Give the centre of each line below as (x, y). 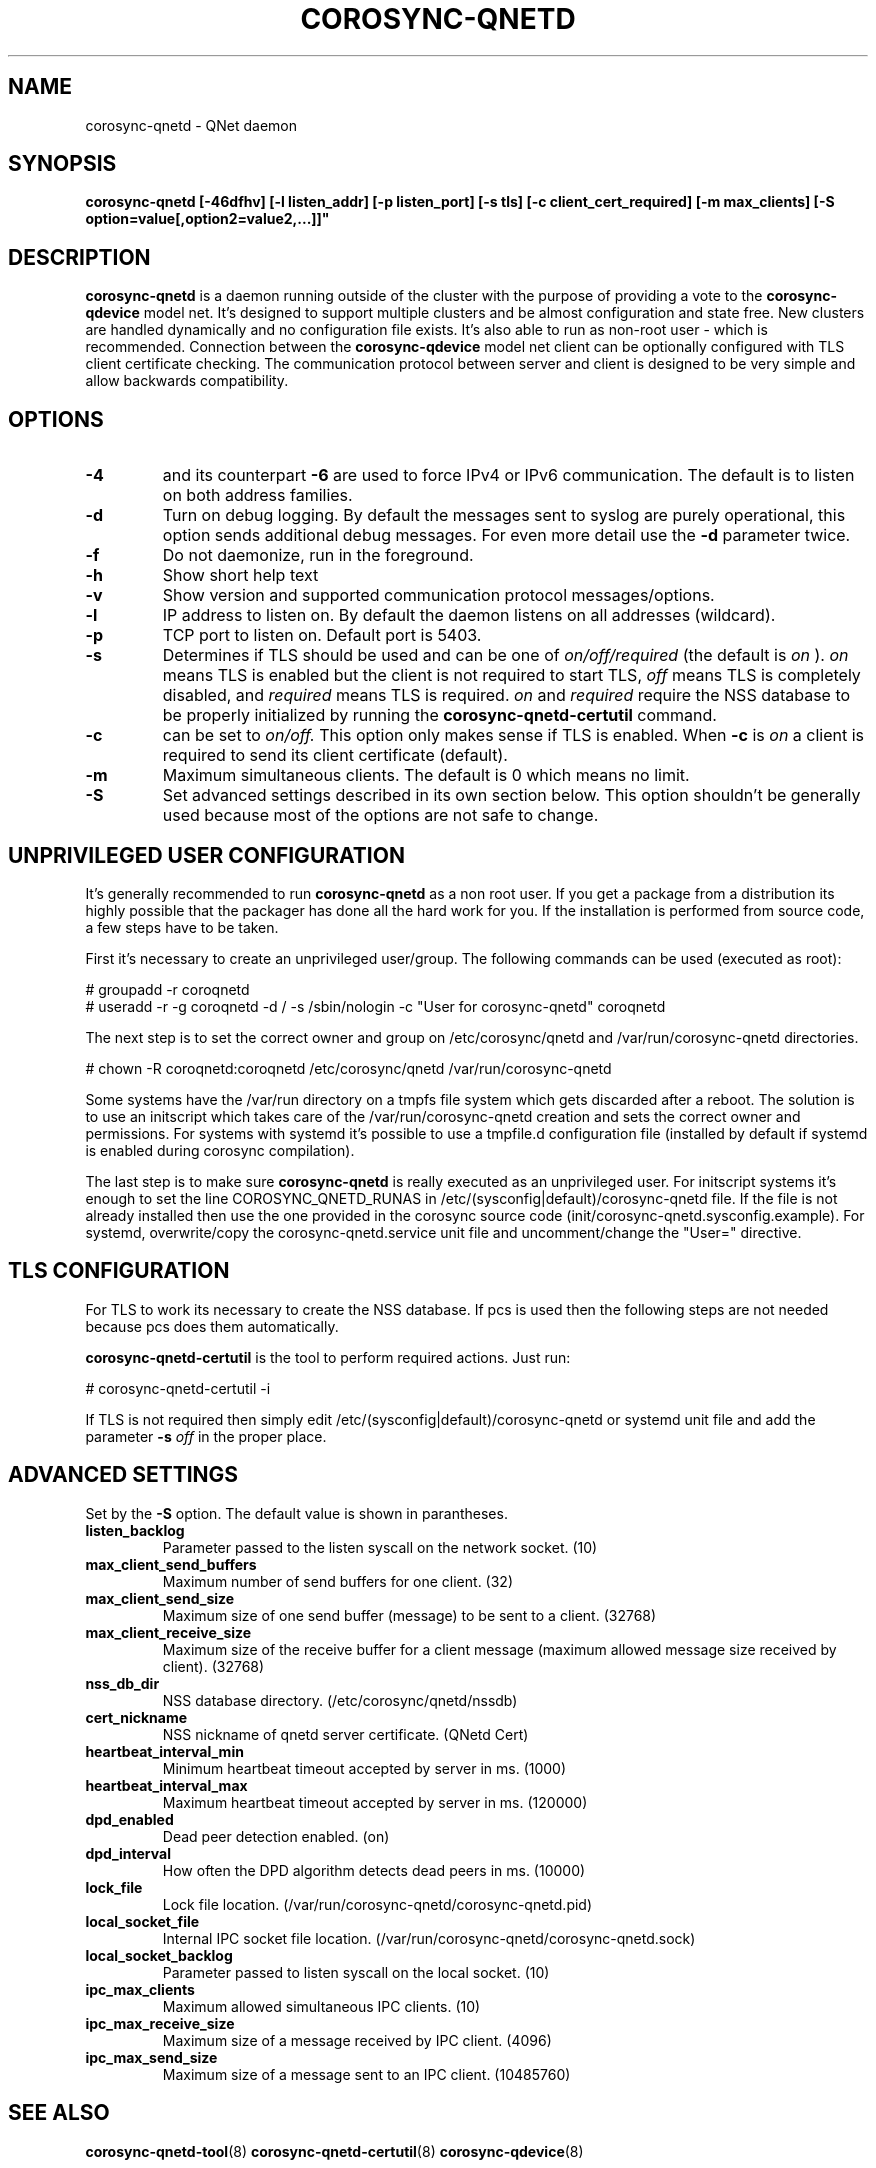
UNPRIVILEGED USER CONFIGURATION (206, 855)
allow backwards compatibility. (187, 381)
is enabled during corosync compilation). (220, 1150)
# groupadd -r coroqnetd (167, 989)
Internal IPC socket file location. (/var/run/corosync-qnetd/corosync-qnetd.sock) (429, 1938)
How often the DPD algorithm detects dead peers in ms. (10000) (374, 1870)
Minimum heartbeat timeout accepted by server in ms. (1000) (364, 1768)
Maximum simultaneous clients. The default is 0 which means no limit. (426, 775)
